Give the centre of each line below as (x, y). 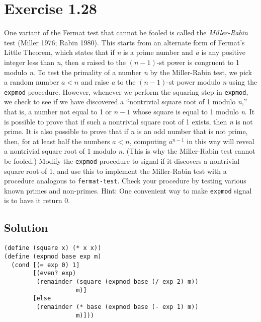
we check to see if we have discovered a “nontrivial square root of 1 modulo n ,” (126, 102)
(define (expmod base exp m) (53, 256)
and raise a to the (108, 82)
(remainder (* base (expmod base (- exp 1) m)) (117, 307)
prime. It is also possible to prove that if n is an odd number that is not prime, (126, 131)
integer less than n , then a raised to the (65, 62)
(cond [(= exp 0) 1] (46, 265)
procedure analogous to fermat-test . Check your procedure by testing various (125, 181)
